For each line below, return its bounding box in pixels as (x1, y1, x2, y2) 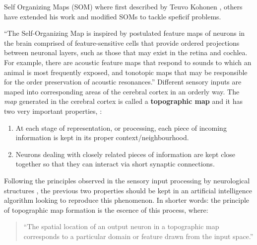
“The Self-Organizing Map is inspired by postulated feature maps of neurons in (4, 28, 245, 38)
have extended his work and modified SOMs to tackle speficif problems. (4, 11, 221, 21)
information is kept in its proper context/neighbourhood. (15, 132, 189, 143)
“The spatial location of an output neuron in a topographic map (23, 221, 219, 232)
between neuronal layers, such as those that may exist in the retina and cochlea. (4, 47, 248, 58)
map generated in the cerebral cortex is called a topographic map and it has (4, 96, 243, 106)
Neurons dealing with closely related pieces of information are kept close (15, 149, 236, 159)
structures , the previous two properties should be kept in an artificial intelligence (4, 185, 252, 195)
